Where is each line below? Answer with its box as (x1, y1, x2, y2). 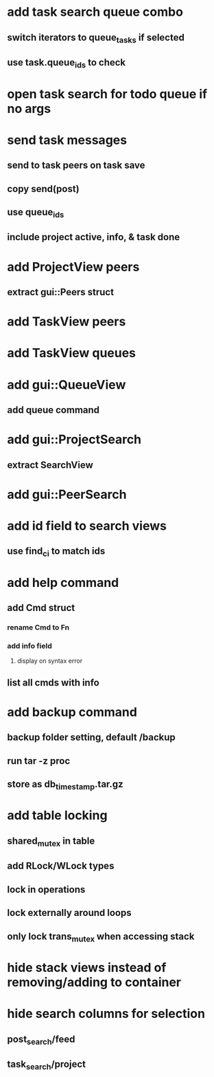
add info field (7, 641, 53, 650)
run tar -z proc (7, 755, 71, 767)
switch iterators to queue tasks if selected (7, 32, 185, 45)
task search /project (7, 1058, 86, 1072)
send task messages (7, 132, 128, 148)
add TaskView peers (7, 314, 126, 330)
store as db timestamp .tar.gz (7, 778, 123, 792)
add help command (7, 575, 119, 590)
